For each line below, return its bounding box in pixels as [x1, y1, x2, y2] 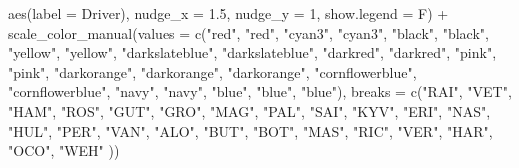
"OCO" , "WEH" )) [8, 140, 120, 161]
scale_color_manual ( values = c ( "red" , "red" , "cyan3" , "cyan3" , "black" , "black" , [8, 22, 489, 43]
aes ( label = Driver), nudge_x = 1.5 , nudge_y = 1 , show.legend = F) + [8, 3, 449, 23]
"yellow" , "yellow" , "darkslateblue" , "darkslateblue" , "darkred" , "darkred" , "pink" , [8, 42, 497, 63]
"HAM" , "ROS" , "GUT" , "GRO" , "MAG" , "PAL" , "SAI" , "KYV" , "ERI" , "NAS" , [8, 100, 491, 121]
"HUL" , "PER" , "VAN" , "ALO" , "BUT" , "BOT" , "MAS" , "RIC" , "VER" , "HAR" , [8, 120, 493, 141]
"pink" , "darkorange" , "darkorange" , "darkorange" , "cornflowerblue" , [8, 61, 417, 82]
